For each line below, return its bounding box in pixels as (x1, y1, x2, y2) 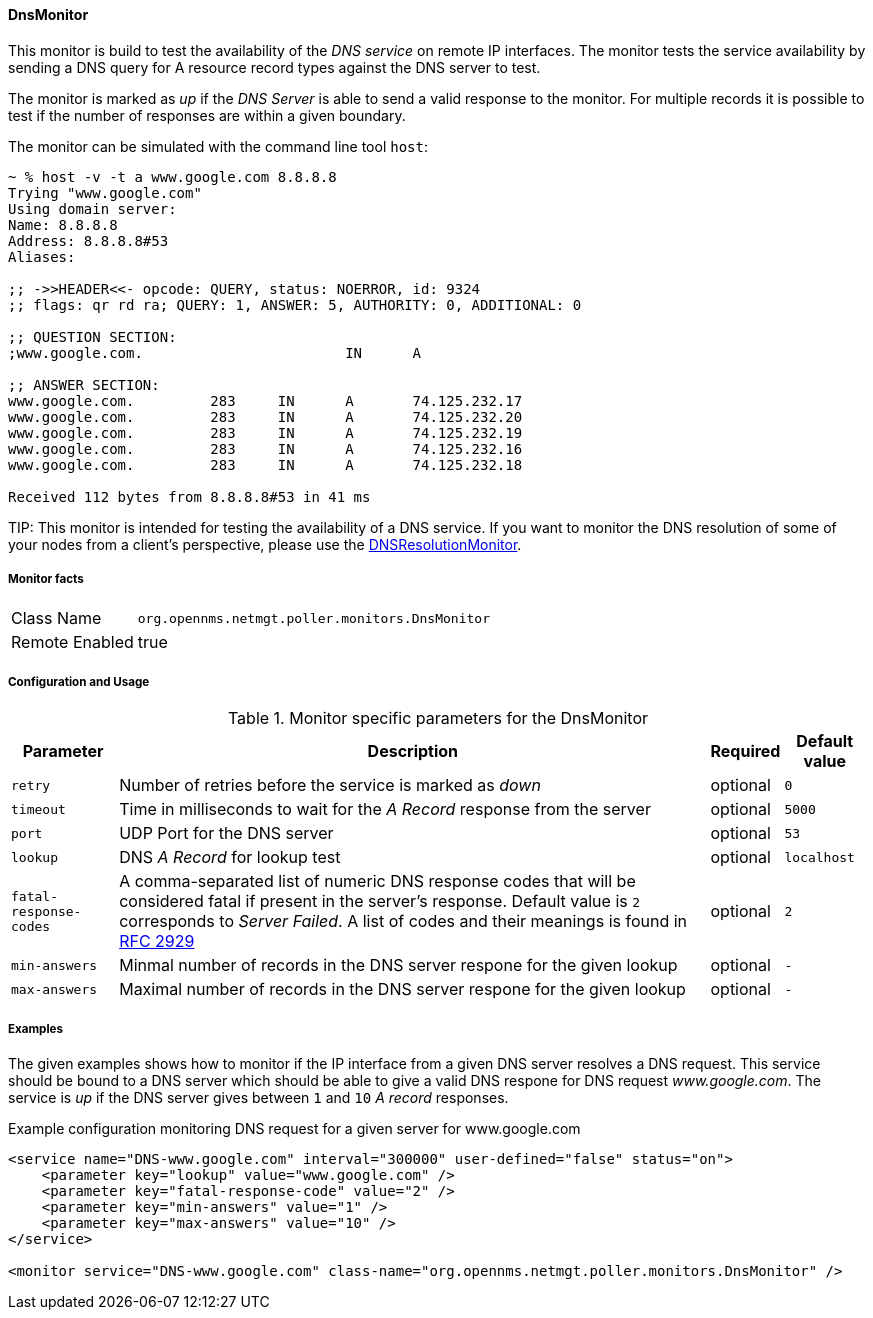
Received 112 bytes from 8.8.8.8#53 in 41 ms (8, 488, 371, 505)
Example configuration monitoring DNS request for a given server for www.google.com (8, 1119, 581, 1137)
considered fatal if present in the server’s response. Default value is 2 (119, 891, 641, 912)
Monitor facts (8, 572, 84, 586)
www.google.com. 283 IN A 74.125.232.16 (8, 440, 523, 457)
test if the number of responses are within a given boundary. (8, 106, 406, 124)
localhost (784, 849, 855, 865)
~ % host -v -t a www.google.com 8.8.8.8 (8, 168, 337, 185)
